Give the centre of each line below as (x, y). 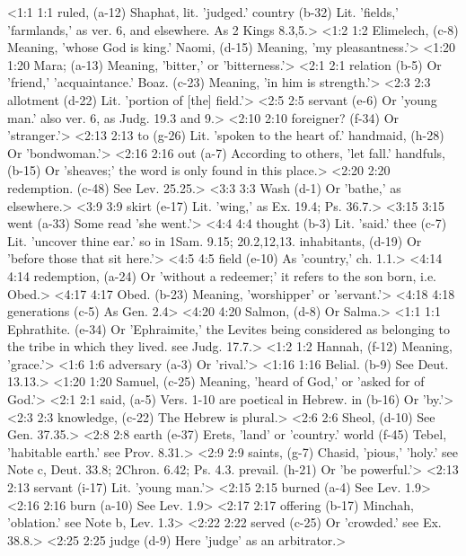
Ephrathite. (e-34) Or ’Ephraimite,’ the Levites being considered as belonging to (229, 328)
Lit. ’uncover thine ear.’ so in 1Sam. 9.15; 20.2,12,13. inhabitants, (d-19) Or (215, 240)
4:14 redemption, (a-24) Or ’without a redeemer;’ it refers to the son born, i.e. (222, 275)
